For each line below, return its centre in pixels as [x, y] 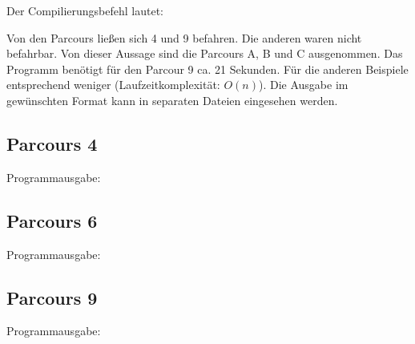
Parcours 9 [52, 297]
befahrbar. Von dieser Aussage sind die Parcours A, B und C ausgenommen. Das [205, 53]
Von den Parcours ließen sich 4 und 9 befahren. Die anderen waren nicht [184, 37]
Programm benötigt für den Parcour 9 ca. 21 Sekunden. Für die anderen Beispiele [207, 69]
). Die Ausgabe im [303, 85]
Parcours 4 [52, 143]
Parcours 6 [52, 220]
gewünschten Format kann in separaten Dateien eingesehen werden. [172, 100]
